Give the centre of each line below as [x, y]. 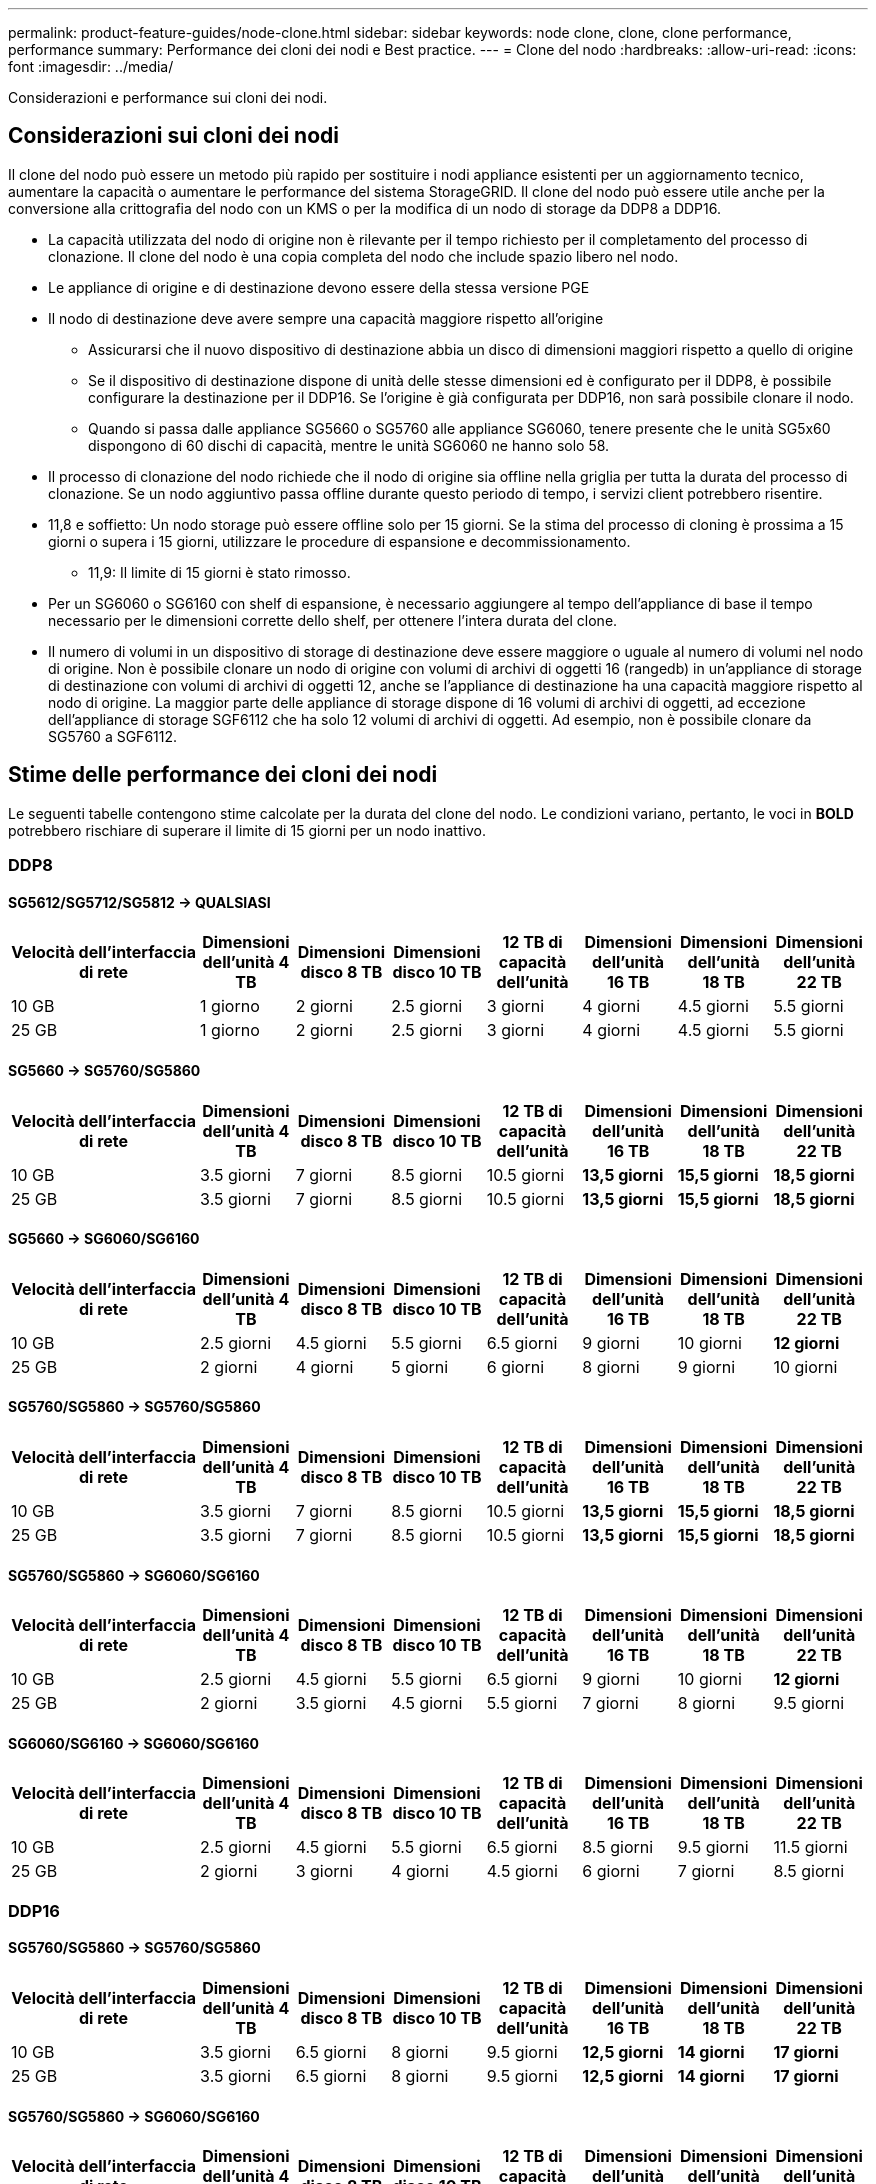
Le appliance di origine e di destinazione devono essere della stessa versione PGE [319, 287]
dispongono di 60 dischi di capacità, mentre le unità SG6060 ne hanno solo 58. [349, 445]
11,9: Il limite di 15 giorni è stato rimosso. [219, 572]
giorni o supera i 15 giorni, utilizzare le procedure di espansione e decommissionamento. [339, 541]
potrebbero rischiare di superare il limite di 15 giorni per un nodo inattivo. [247, 830]
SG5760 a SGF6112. [113, 736]
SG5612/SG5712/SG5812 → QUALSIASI [139, 902]
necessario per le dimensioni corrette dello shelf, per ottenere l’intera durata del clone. [333, 620]
